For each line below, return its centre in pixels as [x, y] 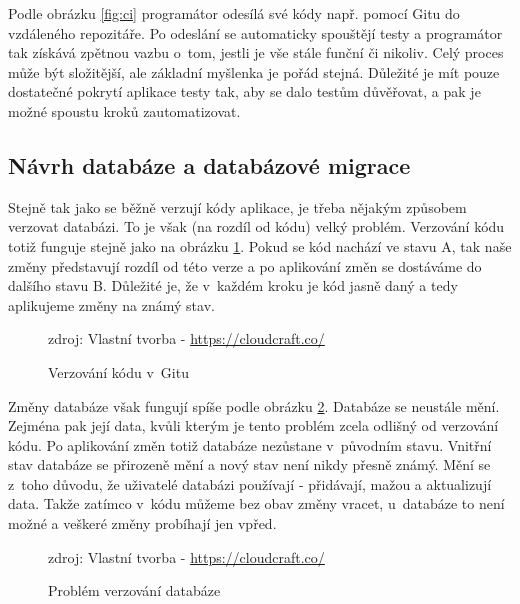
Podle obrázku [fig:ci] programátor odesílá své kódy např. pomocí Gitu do [234, 13]
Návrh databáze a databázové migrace [209, 164]
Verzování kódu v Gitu [118, 371]
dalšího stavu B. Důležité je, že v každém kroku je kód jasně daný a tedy [233, 285]
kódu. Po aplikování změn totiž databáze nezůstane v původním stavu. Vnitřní [250, 444]
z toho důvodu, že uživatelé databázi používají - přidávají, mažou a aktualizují [250, 483]
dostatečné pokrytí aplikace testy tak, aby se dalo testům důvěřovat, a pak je [244, 91]
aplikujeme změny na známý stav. [111, 304]
